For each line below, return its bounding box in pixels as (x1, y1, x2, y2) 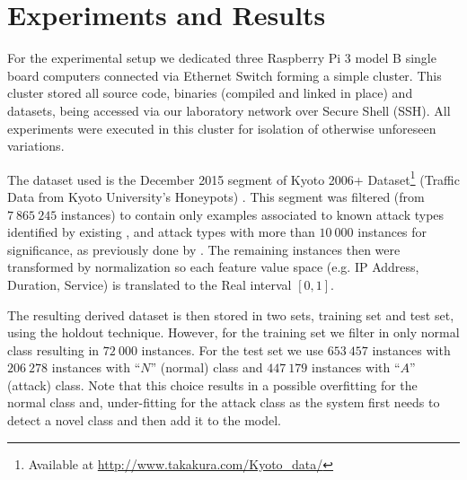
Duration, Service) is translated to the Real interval (7, 275, 292, 293)
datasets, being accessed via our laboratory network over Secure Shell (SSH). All (7, 100, 451, 119)
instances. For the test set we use (141, 340, 323, 359)
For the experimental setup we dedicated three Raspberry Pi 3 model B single (7, 48, 436, 67)
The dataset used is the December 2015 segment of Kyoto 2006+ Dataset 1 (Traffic (7, 167, 460, 188)
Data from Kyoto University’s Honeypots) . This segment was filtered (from (7, 187, 425, 205)
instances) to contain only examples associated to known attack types (60, 205, 445, 223)
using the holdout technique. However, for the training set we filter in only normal (7, 323, 460, 342)
